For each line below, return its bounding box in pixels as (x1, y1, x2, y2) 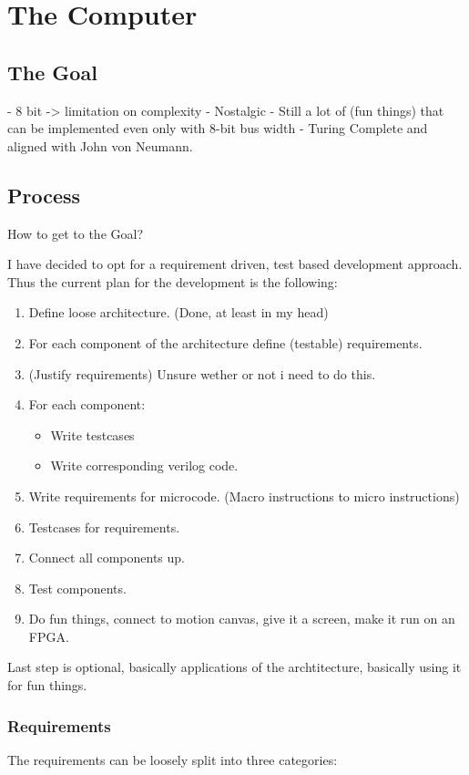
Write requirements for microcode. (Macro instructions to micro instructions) (28, 486, 460, 505)
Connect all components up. (28, 548, 185, 567)
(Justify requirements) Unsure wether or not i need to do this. (28, 364, 376, 383)
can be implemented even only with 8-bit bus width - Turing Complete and (7, 119, 428, 138)
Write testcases (50, 425, 135, 444)
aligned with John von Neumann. (7, 136, 193, 155)
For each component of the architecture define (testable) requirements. (28, 333, 423, 352)
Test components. (28, 578, 127, 597)
